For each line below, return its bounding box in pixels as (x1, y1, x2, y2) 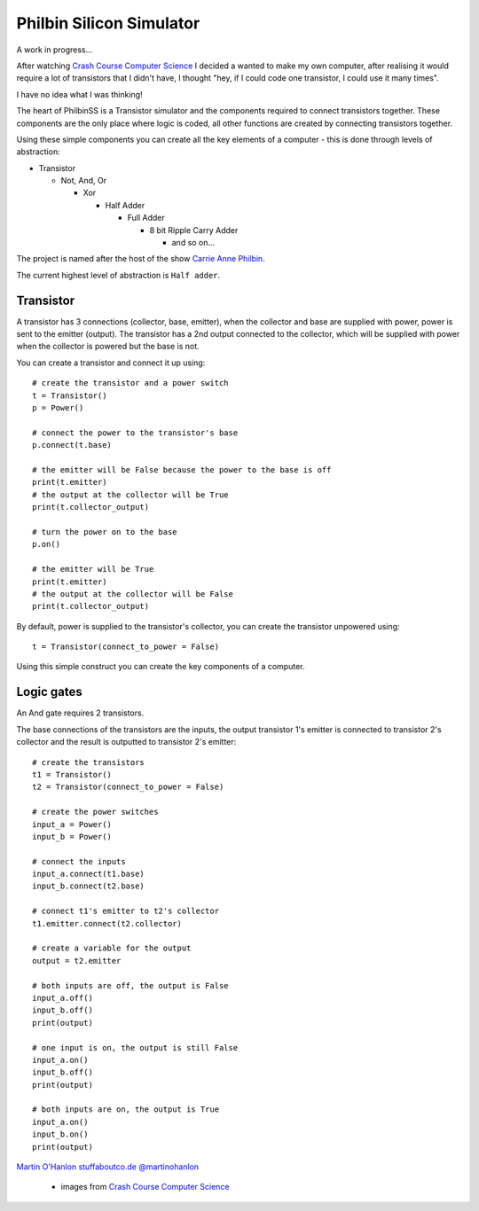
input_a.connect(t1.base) (32, 869, 145, 879)
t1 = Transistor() (32, 770, 113, 779)
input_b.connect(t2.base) (32, 881, 145, 891)
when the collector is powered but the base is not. (16, 341, 200, 352)
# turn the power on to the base (32, 527, 177, 536)
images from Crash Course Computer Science (60, 1182, 230, 1192)
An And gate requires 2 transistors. (16, 707, 145, 718)
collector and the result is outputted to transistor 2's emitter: (16, 737, 237, 747)
